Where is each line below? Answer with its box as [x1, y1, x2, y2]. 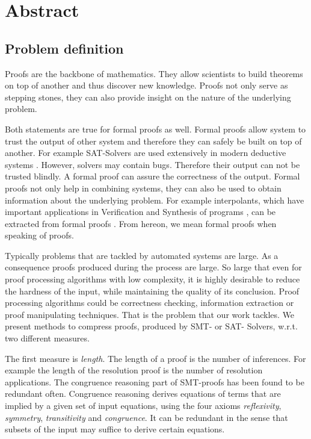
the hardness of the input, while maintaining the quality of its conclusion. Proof [5, 284, 300, 297]
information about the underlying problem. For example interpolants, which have [5, 193, 304, 206]
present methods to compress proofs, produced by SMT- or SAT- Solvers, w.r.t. [5, 320, 298, 332]
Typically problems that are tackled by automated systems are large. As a [5, 249, 279, 261]
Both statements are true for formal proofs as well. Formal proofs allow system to [5, 122, 306, 135]
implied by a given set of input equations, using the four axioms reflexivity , [5, 399, 282, 412]
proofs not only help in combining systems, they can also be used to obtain [5, 181, 282, 194]
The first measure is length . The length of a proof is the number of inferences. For [5, 352, 306, 364]
